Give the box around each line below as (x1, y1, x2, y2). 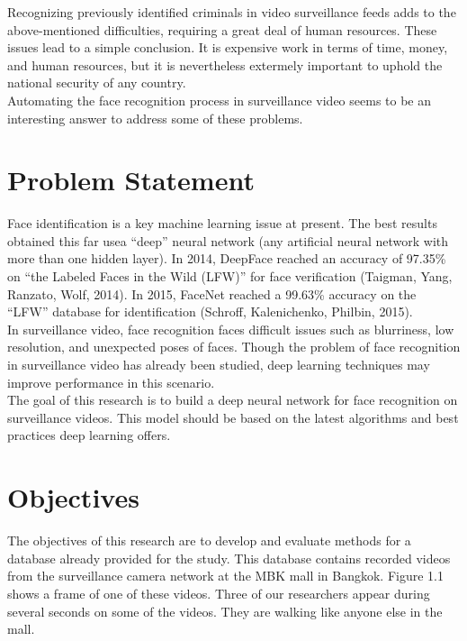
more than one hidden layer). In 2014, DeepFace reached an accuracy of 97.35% (7, 249, 446, 268)
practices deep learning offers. (7, 426, 171, 444)
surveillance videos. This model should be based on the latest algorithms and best (7, 407, 459, 426)
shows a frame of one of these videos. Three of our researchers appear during (7, 583, 430, 602)
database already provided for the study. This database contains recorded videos (7, 548, 451, 567)
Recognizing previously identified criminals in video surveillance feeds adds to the (7, 3, 456, 21)
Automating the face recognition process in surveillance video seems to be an (7, 90, 432, 109)
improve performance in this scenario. (7, 372, 215, 391)
